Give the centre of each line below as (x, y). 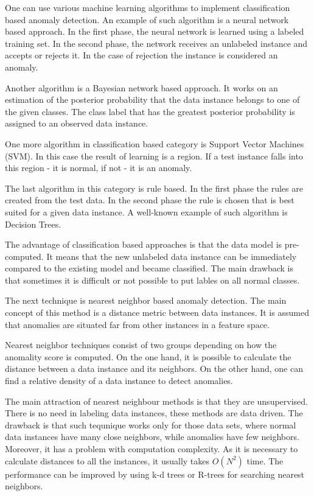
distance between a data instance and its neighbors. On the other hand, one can (154, 369)
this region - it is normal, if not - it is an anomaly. (99, 168)
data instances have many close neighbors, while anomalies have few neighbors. (152, 437)
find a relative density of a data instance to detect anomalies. (119, 381)
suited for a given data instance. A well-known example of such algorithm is (146, 211)
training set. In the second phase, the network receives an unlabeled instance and (156, 43)
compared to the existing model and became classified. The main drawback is (149, 268)
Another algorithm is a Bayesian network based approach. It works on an (141, 87)
